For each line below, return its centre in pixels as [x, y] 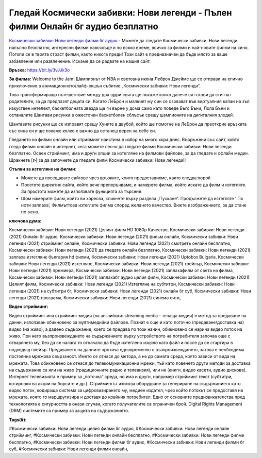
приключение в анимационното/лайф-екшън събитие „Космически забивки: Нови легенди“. [105, 85]
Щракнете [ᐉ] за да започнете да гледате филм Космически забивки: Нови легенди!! [98, 160]
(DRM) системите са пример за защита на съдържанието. [69, 411]
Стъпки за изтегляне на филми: [43, 169]
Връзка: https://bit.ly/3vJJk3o [39, 70]
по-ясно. [30, 212]
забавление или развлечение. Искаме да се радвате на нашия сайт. [80, 61]
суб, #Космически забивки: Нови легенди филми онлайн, [69, 449]
